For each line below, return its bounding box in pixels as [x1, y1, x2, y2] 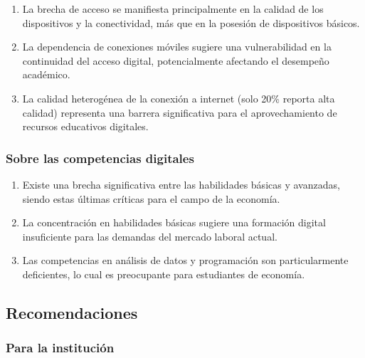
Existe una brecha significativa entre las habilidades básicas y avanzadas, [22, 177, 340, 191]
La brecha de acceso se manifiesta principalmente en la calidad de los [22, 1, 324, 16]
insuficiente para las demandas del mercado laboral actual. [22, 228, 277, 243]
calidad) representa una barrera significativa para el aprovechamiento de [22, 105, 337, 120]
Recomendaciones [6, 301, 138, 323]
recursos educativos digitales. [22, 119, 149, 134]
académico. [22, 67, 70, 82]
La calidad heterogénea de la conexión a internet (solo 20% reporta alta [22, 90, 335, 105]
